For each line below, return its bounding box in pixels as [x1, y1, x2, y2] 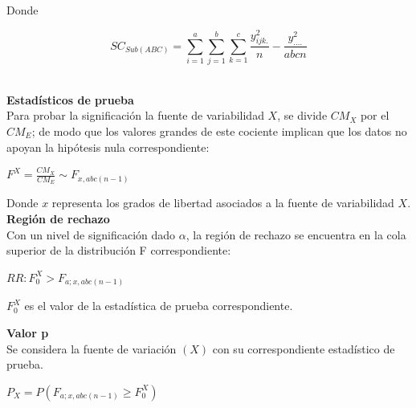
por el [360, 107, 389, 124]
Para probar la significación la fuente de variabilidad [6, 107, 264, 124]
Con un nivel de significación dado [6, 226, 176, 243]
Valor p [6, 324, 49, 341]
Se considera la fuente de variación [6, 340, 177, 357]
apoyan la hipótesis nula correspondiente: [6, 138, 210, 155]
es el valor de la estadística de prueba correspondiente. [24, 297, 293, 314]
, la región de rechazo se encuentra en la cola [186, 226, 406, 243]
